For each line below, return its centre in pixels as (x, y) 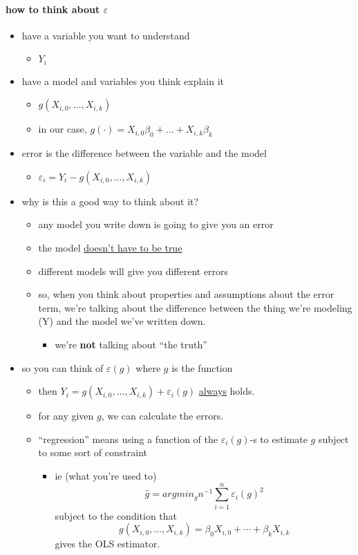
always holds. (227, 391)
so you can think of (63, 367)
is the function (202, 367)
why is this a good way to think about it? (110, 201)
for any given (66, 416)
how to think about (53, 9)
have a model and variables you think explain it (123, 81)
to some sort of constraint (93, 452)
